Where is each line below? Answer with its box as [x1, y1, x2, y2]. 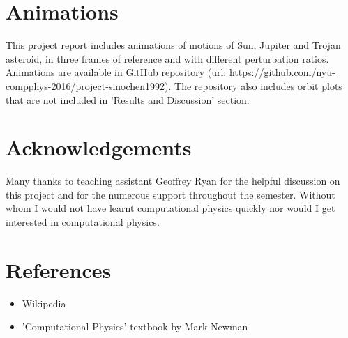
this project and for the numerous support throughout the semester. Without [6, 187, 335, 201]
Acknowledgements [6, 133, 192, 162]
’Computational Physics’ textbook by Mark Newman [22, 319, 248, 334]
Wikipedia [22, 295, 66, 310]
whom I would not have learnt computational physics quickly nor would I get [6, 201, 335, 215]
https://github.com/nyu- [229, 65, 335, 79]
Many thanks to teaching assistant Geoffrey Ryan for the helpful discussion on [6, 174, 340, 188]
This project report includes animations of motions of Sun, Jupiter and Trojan [6, 38, 341, 52]
